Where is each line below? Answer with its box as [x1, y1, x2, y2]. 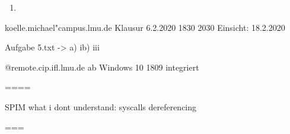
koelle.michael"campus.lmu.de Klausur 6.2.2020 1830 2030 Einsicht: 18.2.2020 [5, 21, 285, 33]
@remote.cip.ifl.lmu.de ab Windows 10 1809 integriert [5, 60, 199, 73]
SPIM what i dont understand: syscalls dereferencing [5, 100, 197, 113]
